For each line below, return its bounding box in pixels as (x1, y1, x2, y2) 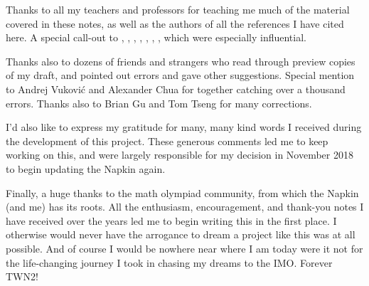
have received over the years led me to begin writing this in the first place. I (6, 213, 337, 228)
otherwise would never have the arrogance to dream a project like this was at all (6, 227, 355, 242)
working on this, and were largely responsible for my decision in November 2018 (6, 147, 353, 162)
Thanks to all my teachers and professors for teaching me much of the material (6, 2, 350, 16)
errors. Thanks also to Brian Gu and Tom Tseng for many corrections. (6, 95, 312, 110)
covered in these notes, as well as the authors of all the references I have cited (6, 16, 344, 31)
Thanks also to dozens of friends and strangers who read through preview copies (6, 53, 355, 68)
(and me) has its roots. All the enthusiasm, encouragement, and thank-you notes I (6, 199, 364, 214)
